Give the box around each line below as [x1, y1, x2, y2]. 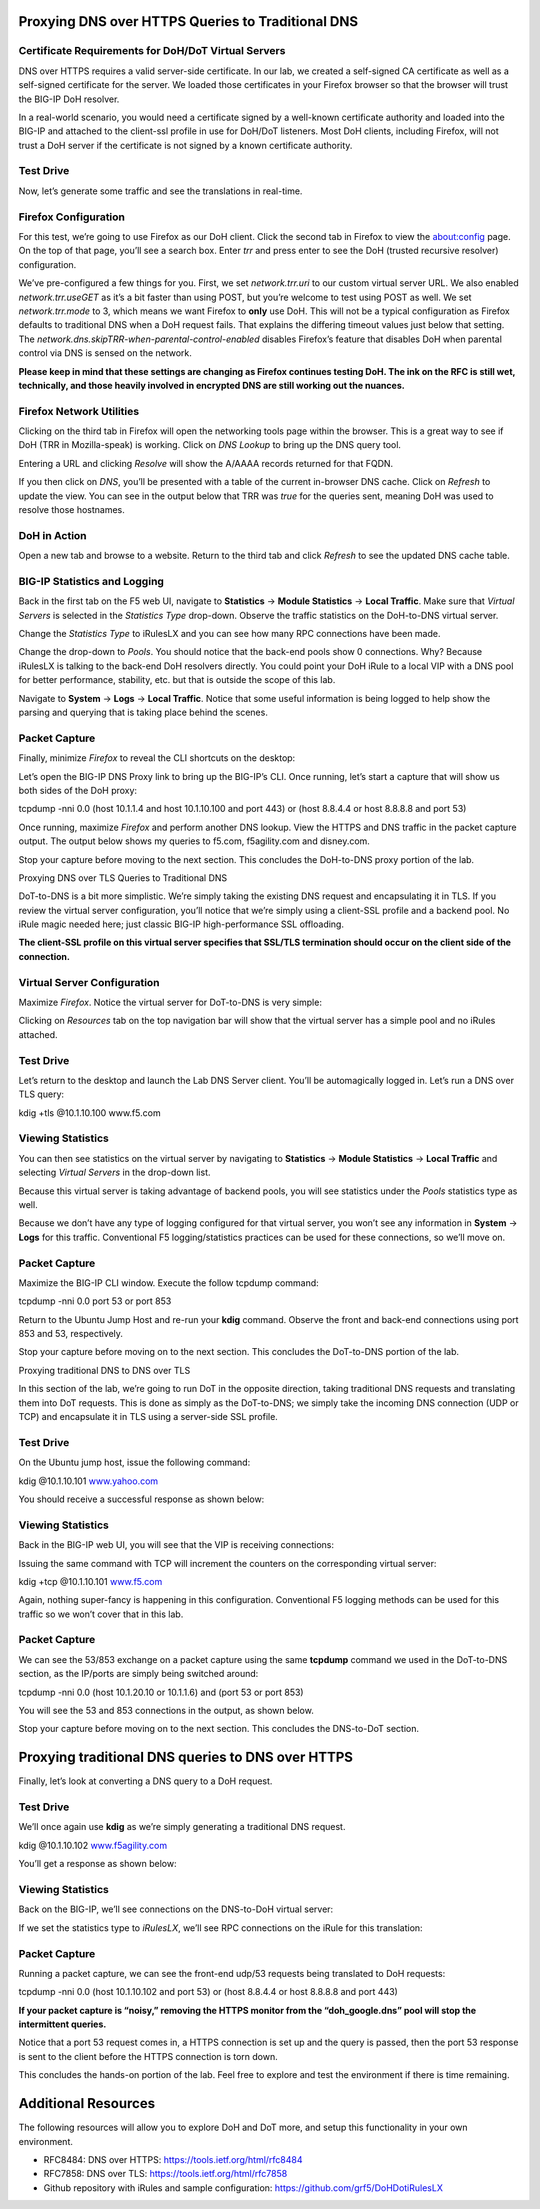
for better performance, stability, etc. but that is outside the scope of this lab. [18, 674, 336, 686]
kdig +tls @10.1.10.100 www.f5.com [18, 1106, 161, 1119]
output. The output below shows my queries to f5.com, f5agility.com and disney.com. [18, 835, 370, 847]
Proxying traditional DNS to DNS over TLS [18, 1364, 191, 1376]
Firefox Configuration [18, 210, 125, 224]
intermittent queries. [18, 2018, 107, 2030]
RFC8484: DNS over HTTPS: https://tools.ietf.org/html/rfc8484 [43, 2153, 303, 2165]
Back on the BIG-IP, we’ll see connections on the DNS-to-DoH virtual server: [18, 1903, 334, 1915]
